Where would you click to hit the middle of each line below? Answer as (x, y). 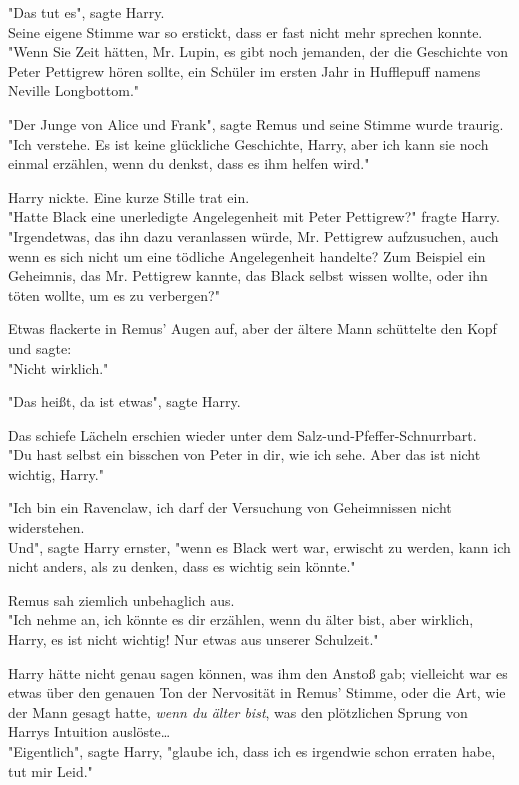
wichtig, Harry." (56, 473)
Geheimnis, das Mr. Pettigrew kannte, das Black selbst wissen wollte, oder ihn (248, 275)
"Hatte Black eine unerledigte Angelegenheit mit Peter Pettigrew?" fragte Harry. (254, 216)
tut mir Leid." (50, 770)
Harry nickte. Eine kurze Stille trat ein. (129, 196)
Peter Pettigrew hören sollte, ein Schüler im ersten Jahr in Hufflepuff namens (244, 70)
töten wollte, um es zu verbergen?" (114, 294)
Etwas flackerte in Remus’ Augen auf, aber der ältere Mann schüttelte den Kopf (252, 328)
